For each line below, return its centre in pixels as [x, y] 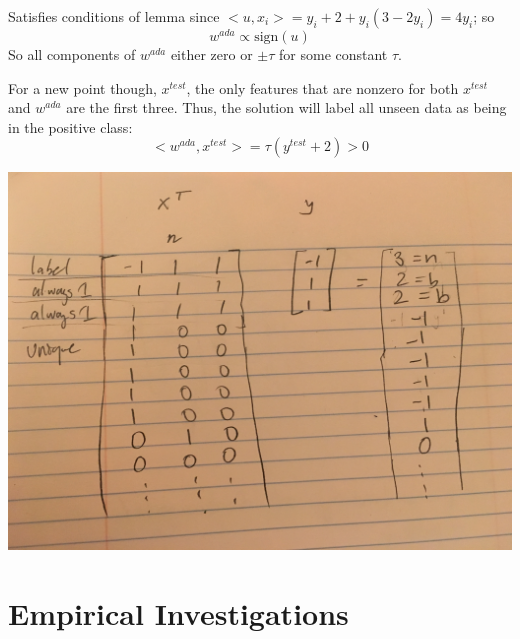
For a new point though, [82, 87]
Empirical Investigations [178, 613]
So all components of [72, 54]
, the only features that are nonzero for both [322, 87]
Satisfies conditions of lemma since [114, 16]
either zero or [211, 54]
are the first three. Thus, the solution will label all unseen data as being [286, 107]
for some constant [333, 54]
